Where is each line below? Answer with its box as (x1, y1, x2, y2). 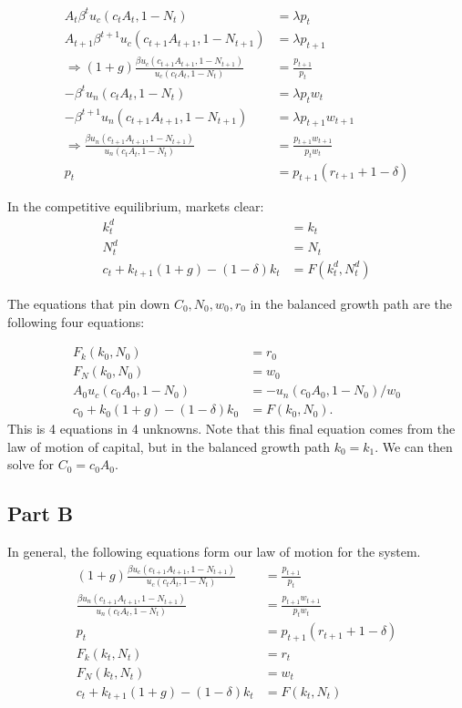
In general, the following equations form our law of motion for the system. (7, 542, 421, 561)
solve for (7, 455, 55, 474)
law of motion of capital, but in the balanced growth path (7, 436, 330, 456)
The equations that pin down (7, 293, 170, 313)
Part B (7, 499, 74, 528)
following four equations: (7, 312, 145, 331)
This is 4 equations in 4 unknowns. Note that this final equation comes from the (7, 419, 456, 438)
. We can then (375, 436, 453, 456)
